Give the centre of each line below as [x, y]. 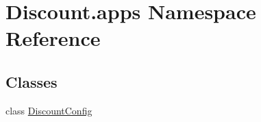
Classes [32, 81]
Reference [53, 38]
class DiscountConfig [49, 110]
